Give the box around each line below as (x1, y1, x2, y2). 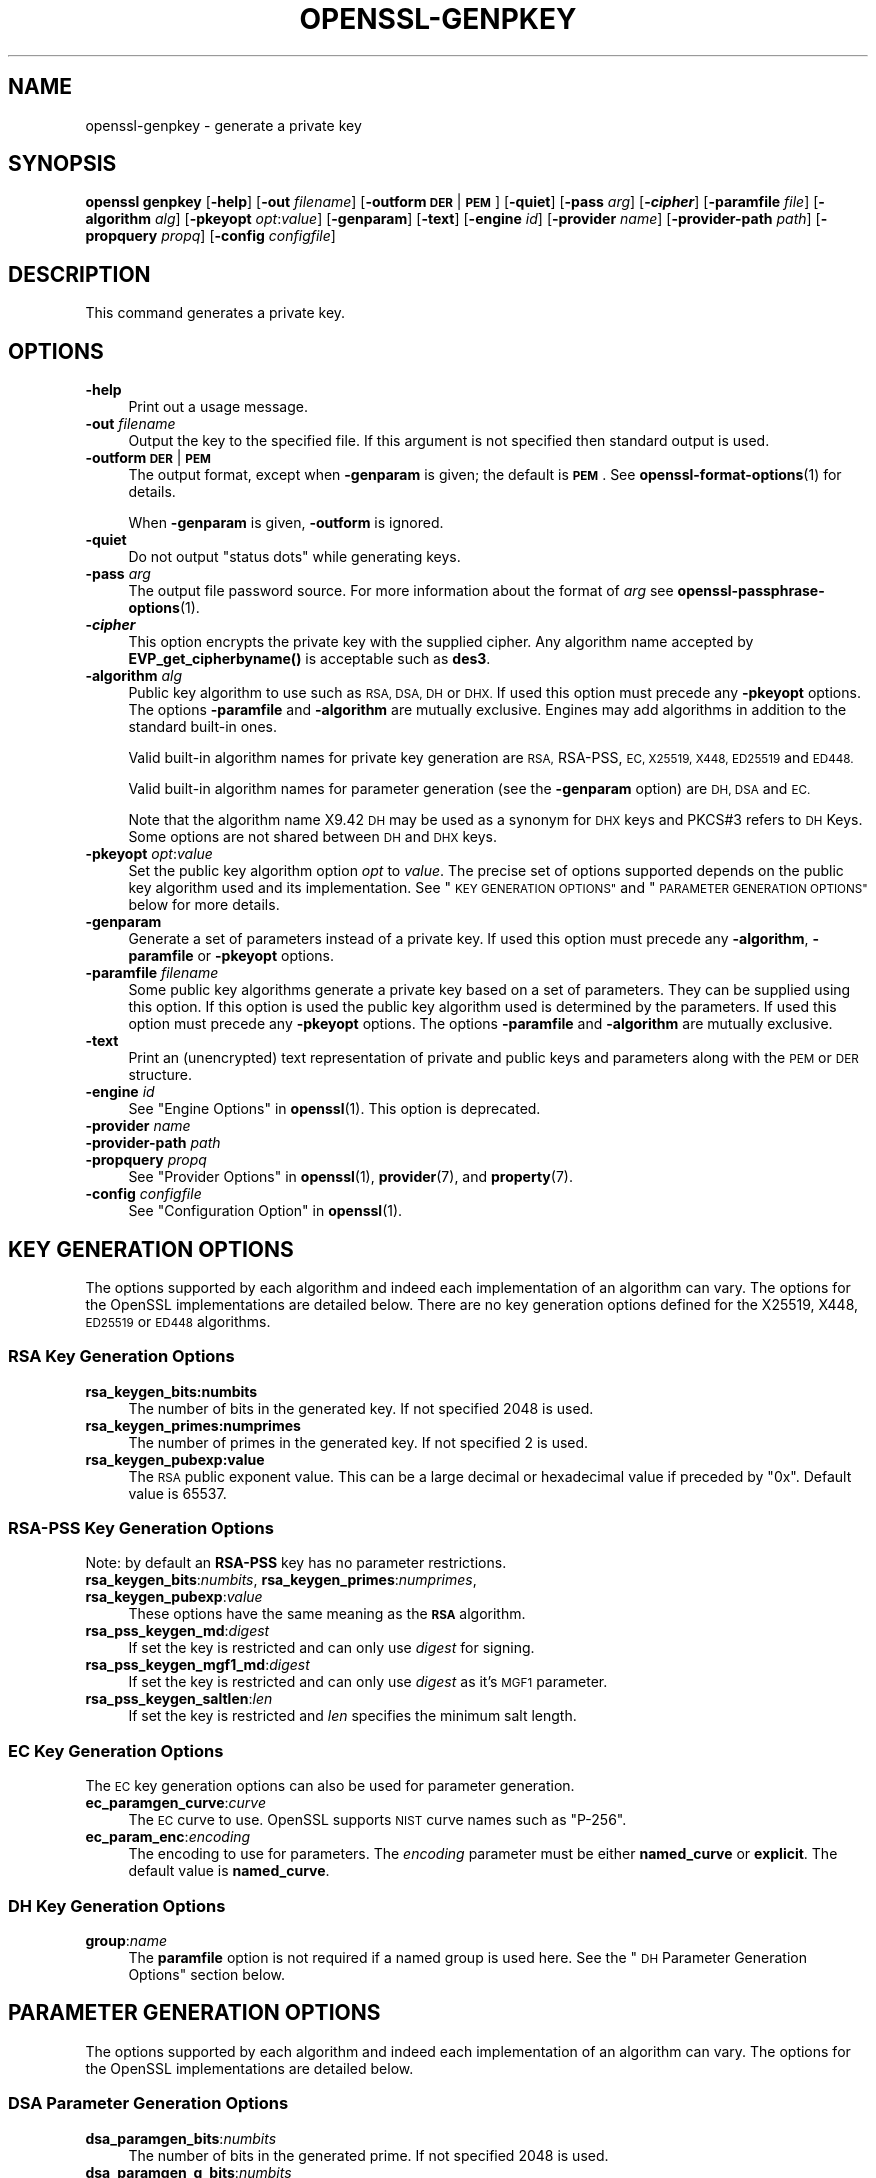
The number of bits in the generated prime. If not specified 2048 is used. (128, 2146, 609, 2164)
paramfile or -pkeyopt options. (128, 947, 335, 965)
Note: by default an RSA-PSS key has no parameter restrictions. (85, 1554, 507, 1572)
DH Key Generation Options (8, 1895, 226, 1916)
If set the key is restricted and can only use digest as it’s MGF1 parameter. (128, 1673, 608, 1691)
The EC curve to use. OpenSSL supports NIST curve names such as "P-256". (128, 1811, 627, 1829)
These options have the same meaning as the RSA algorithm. (128, 1605, 526, 1623)
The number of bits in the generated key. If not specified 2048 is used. (128, 1399, 594, 1417)
